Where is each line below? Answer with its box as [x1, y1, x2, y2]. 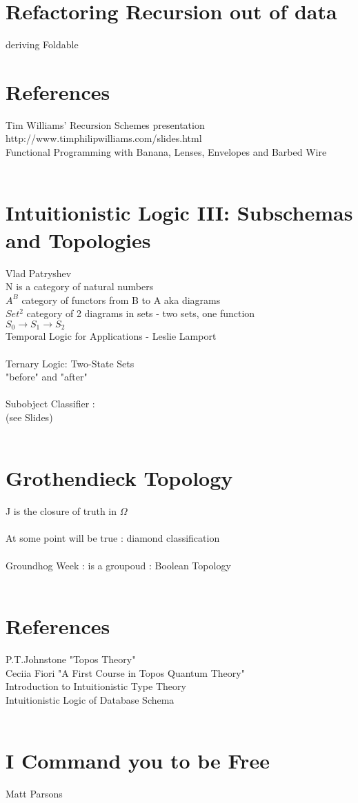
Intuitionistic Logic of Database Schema [6, 692, 175, 707]
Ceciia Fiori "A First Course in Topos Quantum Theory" [6, 665, 245, 680]
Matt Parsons [6, 786, 63, 801]
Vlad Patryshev [6, 265, 72, 280]
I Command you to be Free [6, 746, 270, 775]
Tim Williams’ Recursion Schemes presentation [6, 117, 205, 132]
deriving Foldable [6, 37, 79, 52]
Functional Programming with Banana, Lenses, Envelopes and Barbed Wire [6, 145, 327, 159]
